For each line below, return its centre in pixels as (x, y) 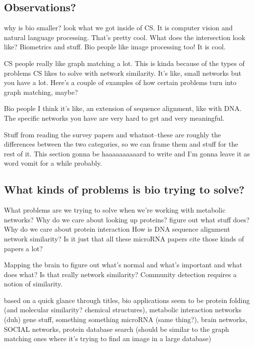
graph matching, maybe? (41, 92)
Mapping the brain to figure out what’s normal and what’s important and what (123, 265)
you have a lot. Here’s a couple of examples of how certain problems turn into (120, 82)
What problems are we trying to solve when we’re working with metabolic (115, 210)
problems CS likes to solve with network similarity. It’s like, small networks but (123, 73)
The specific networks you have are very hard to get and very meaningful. (114, 118)
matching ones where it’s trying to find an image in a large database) (108, 338)
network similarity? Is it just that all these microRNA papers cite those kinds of (124, 238)
